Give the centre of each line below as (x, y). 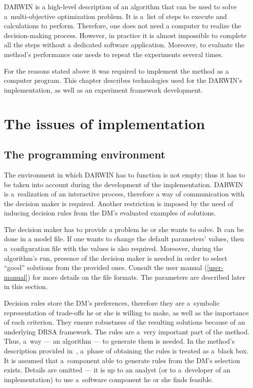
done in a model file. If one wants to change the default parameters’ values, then (124, 239)
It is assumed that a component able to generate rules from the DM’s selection (122, 360)
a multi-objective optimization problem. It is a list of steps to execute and (116, 16)
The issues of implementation (105, 123)
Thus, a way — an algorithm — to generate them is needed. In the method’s (119, 341)
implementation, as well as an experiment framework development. (104, 89)
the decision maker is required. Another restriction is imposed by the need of (119, 203)
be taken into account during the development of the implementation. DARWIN (124, 184)
